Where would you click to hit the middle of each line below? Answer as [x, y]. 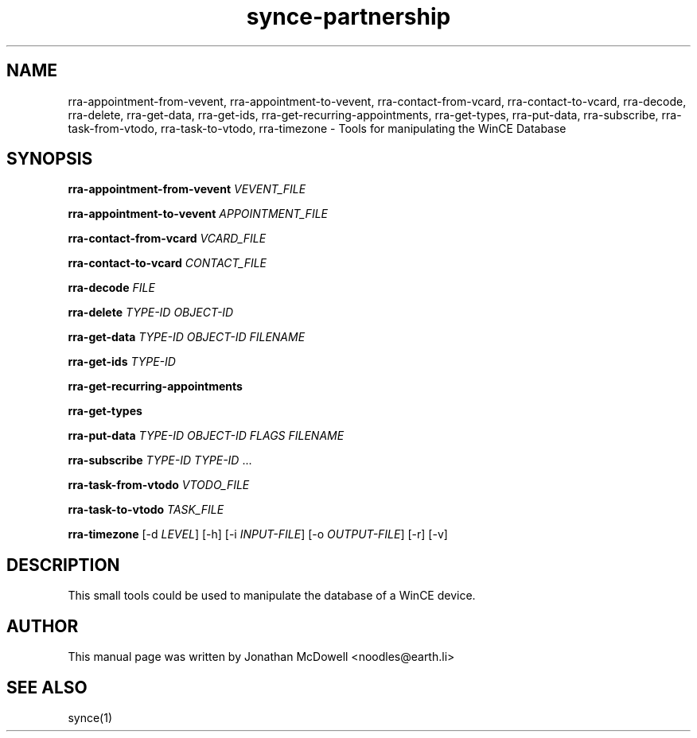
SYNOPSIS [50, 159]
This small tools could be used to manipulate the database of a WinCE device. [272, 596]
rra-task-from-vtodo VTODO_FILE [159, 485]
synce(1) [90, 717]
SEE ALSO [47, 687]
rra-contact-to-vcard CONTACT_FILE [167, 263]
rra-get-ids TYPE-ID [122, 362]
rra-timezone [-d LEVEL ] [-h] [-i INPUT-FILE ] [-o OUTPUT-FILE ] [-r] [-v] [258, 534]
